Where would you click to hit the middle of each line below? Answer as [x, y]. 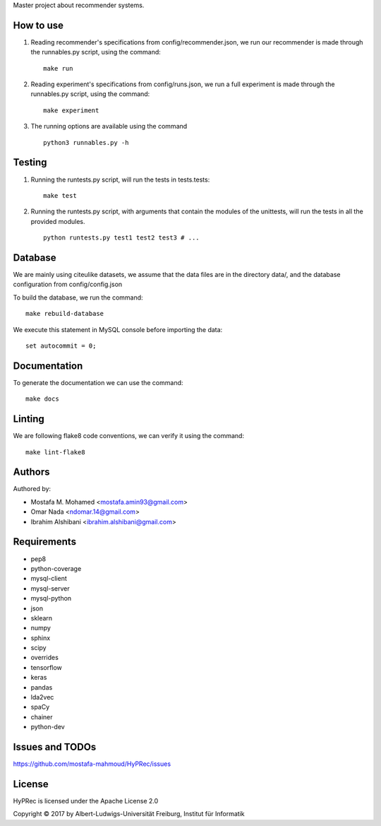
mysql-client [49, 579]
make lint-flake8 [55, 452]
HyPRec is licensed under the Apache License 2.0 [86, 801]
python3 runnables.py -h [86, 142]
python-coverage [56, 568]
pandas [42, 687]
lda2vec [42, 697]
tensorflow [47, 667]
